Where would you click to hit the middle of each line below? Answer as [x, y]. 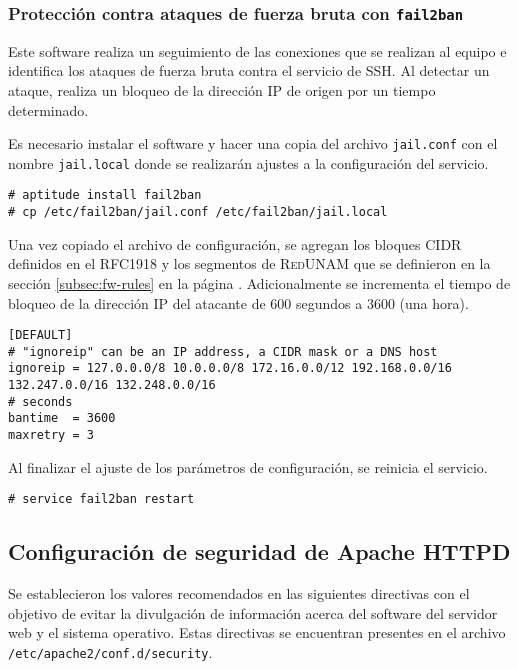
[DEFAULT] [40, 335]
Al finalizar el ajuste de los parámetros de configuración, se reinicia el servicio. [248, 466]
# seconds [40, 401]
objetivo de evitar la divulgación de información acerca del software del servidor [253, 612]
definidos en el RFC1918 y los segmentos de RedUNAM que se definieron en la [249, 263]
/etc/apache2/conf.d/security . [110, 651]
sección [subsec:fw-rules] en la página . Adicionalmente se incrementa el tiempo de [259, 282]
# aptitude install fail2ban [105, 195]
